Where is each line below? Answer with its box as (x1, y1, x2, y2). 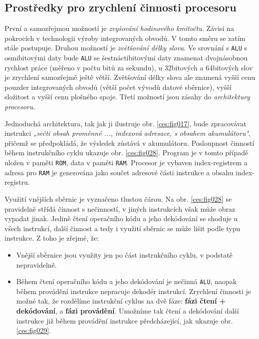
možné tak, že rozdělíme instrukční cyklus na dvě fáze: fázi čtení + (16, 296, 226, 306)
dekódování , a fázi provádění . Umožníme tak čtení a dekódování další (16, 305, 239, 316)
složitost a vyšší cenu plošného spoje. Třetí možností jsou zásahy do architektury (4, 91, 250, 102)
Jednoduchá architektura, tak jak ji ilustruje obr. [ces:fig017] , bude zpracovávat (4, 118, 247, 128)
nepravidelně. (16, 259, 57, 270)
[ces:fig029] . (16, 325, 51, 336)
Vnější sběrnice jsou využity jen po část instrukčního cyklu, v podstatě (16, 249, 233, 260)
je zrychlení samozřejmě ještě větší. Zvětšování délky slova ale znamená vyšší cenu (4, 72, 256, 82)
